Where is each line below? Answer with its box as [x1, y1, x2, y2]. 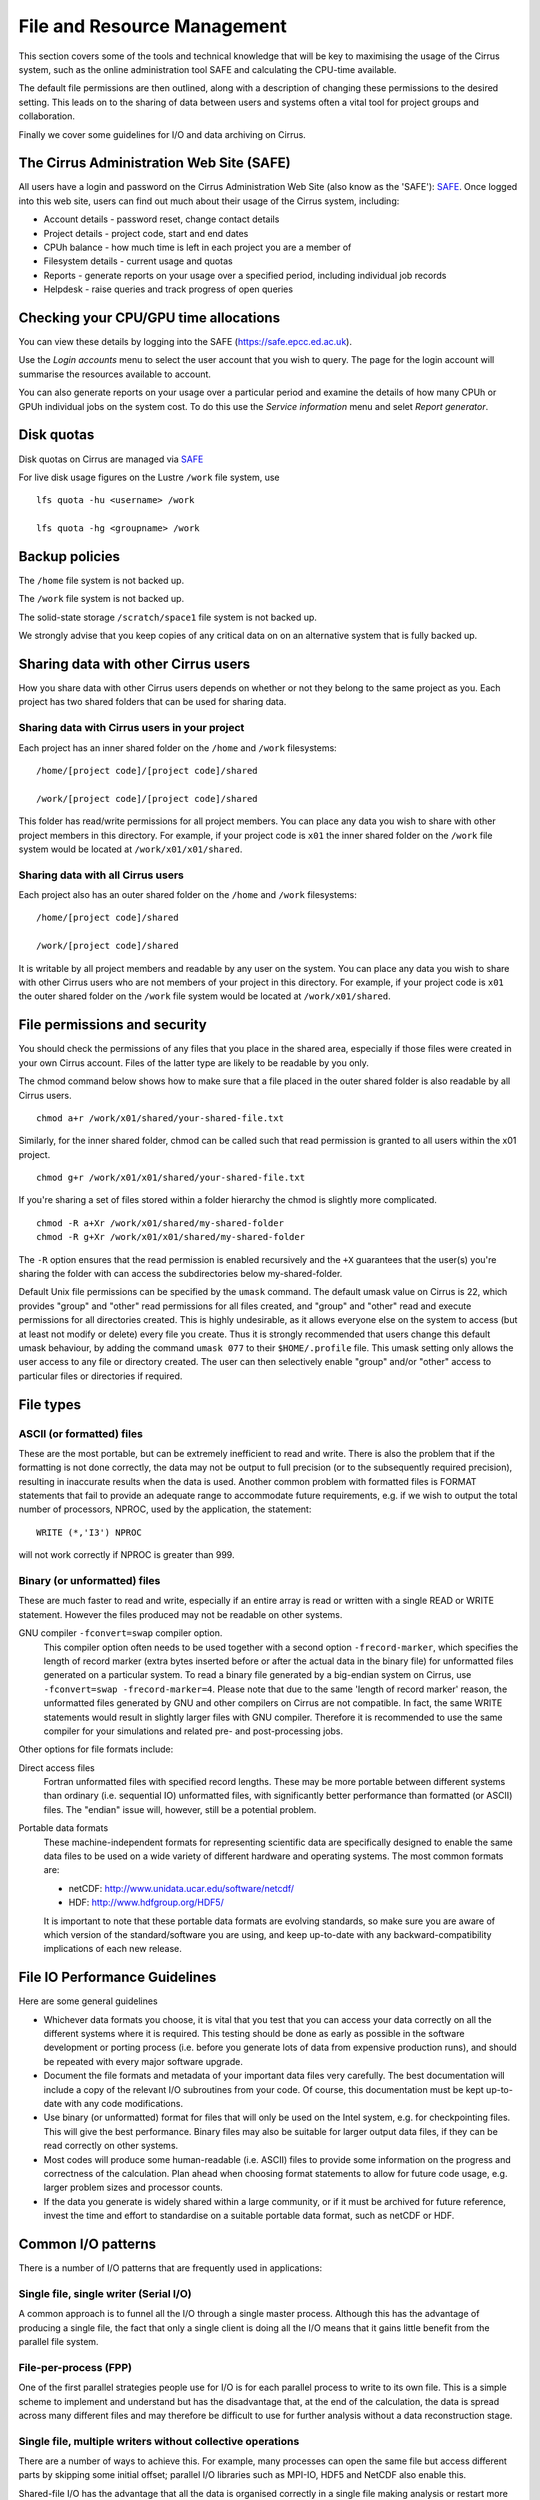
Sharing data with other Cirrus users [18, 655, 251, 672]
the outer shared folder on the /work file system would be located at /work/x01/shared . [18, 990, 391, 1002]
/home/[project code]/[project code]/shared [36, 765, 259, 776]
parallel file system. [18, 2335, 99, 2347]
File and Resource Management [18, 15, 287, 37]
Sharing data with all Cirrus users [18, 868, 184, 882]
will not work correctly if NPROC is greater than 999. [18, 1549, 235, 1561]
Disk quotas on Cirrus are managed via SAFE [18, 453, 204, 465]
